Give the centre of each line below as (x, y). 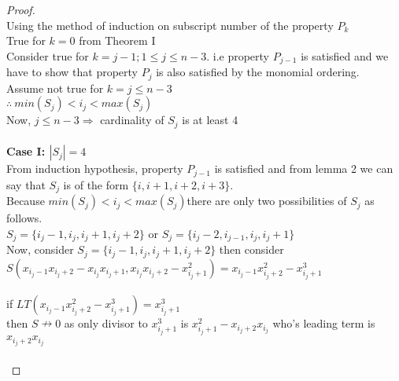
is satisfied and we (345, 55)
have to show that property (72, 72)
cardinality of (132, 120)
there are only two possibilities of (267, 201)
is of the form (96, 184)
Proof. (21, 9)
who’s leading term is (324, 323)
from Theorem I (117, 40)
